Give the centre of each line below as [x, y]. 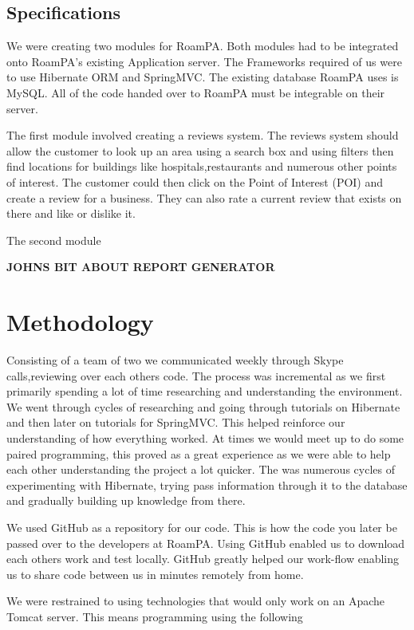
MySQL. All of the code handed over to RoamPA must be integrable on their [196, 92]
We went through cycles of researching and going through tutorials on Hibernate [203, 406]
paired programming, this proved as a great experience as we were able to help [199, 453]
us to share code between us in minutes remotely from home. [155, 574]
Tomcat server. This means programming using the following [155, 616]
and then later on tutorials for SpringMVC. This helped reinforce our [176, 422]
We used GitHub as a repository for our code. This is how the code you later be [202, 527]
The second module [54, 240]
